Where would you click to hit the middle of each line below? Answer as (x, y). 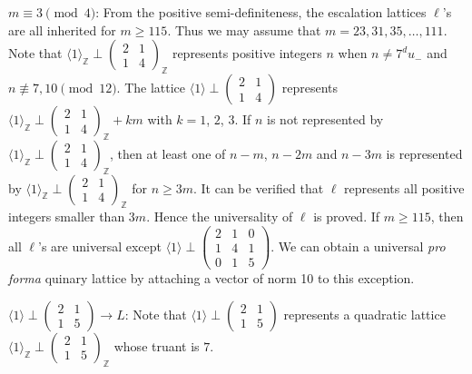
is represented (424, 153)
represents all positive (404, 187)
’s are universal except (100, 246)
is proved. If (347, 217)
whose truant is (157, 345)
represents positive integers (247, 53)
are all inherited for (62, 30)
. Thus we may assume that (244, 30)
